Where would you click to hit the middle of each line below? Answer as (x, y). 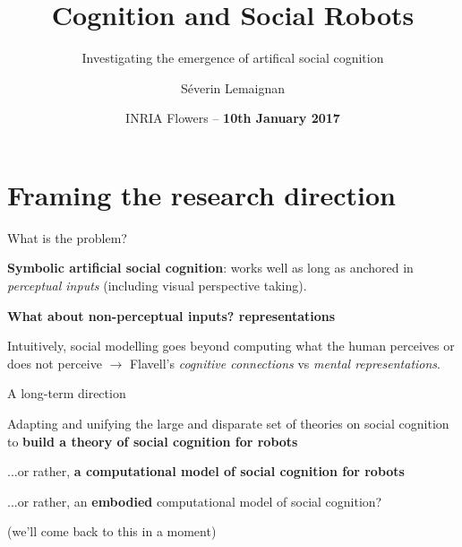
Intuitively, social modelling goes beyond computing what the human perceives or (231, 346)
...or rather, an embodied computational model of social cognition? (195, 501)
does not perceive (55, 363)
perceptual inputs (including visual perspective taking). (157, 286)
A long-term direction (67, 393)
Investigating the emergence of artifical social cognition (233, 58)
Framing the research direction (201, 194)
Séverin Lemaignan (233, 87)
